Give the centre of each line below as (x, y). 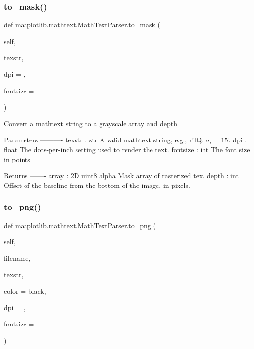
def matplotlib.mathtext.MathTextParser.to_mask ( (82, 25)
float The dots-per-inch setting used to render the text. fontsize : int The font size (127, 149)
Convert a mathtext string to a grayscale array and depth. (91, 123)
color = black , (25, 291)
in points (17, 159)
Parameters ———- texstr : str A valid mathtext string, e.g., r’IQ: (104, 140)
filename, (17, 258)
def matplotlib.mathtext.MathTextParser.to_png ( (80, 225)
